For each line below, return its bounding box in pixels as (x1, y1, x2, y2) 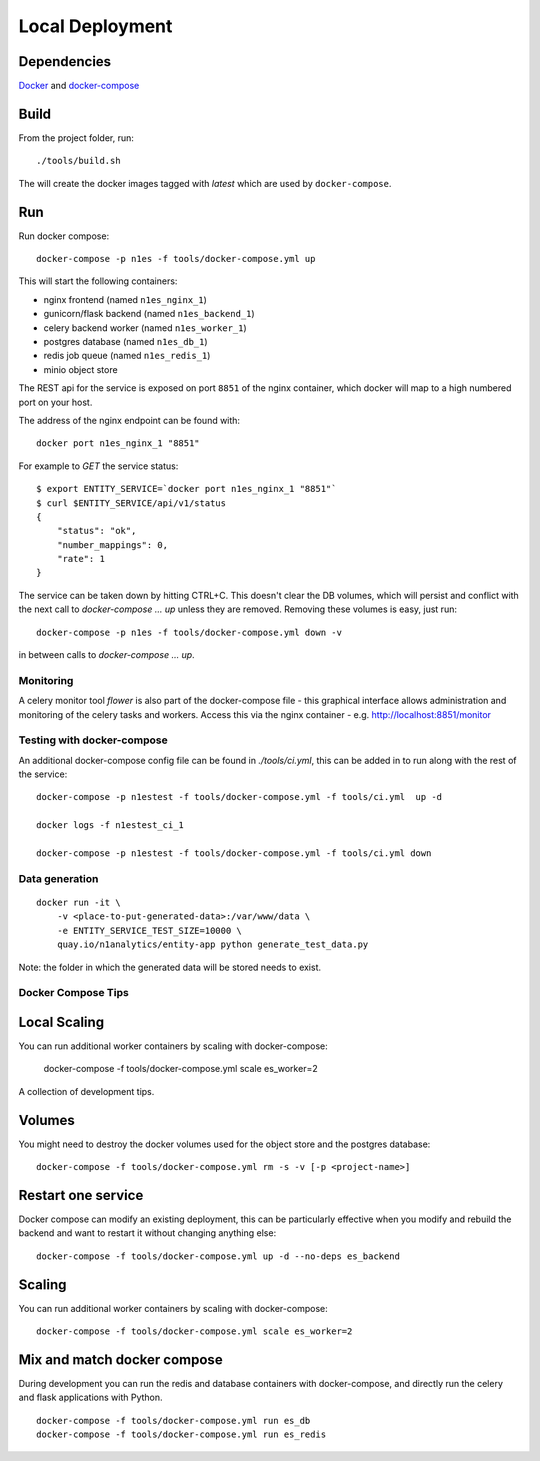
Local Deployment (18, 15, 173, 37)
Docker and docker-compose (18, 80, 140, 92)
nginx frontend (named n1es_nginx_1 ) (43, 293, 207, 305)
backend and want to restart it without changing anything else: (18, 1227, 277, 1239)
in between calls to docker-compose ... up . (18, 649, 195, 661)
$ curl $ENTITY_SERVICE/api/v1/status (36, 497, 227, 509)
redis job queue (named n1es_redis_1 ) (43, 350, 211, 362)
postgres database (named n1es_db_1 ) (43, 336, 209, 347)
